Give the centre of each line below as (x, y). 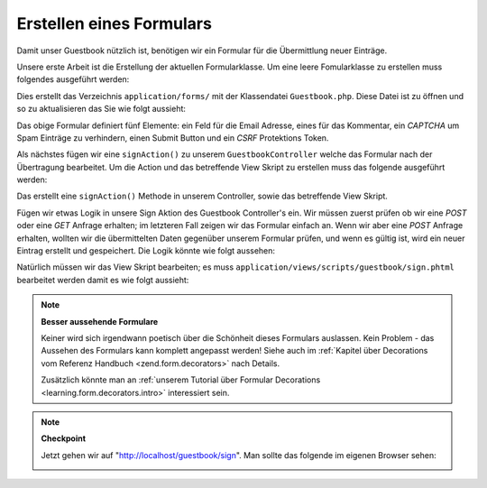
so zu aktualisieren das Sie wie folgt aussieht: (101, 109)
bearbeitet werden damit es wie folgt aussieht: (103, 280)
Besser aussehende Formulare (100, 321)
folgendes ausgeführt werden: (73, 79)
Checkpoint (63, 438)
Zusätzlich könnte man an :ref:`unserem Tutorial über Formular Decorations (181, 380)
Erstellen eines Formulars (114, 23)
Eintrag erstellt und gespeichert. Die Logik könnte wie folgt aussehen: (146, 251)
